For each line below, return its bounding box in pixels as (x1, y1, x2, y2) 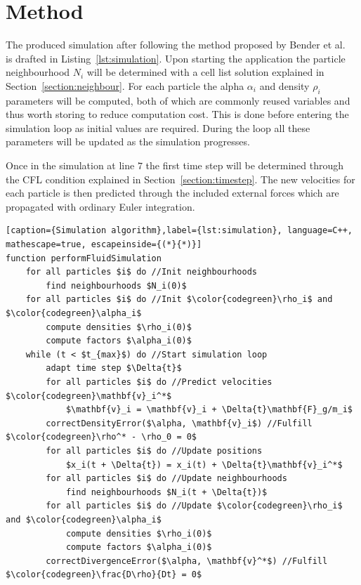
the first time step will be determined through (145, 158, 344, 173)
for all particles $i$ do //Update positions (46, 445, 263, 456)
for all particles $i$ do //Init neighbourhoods (25, 267, 257, 277)
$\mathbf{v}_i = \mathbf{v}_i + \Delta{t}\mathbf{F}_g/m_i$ (65, 405, 353, 415)
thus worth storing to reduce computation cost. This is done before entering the (6, 107, 349, 121)
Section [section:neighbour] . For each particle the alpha (6, 78, 244, 93)
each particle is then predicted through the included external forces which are (6, 185, 339, 200)
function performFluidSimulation (6, 253, 162, 263)
